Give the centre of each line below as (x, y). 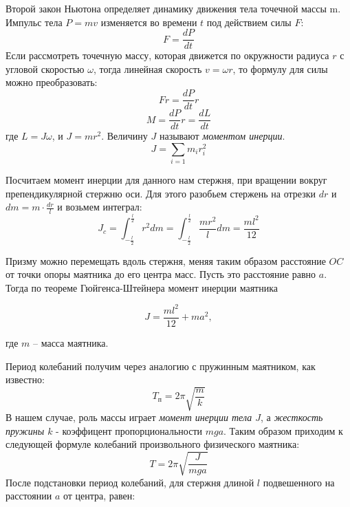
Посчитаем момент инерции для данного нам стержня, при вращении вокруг (166, 180)
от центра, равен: (99, 496)
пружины (25, 430)
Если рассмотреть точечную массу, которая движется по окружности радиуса (167, 55)
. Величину (124, 136)
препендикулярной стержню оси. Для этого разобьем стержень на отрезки (161, 193)
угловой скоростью (45, 68)
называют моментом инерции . (222, 136)
